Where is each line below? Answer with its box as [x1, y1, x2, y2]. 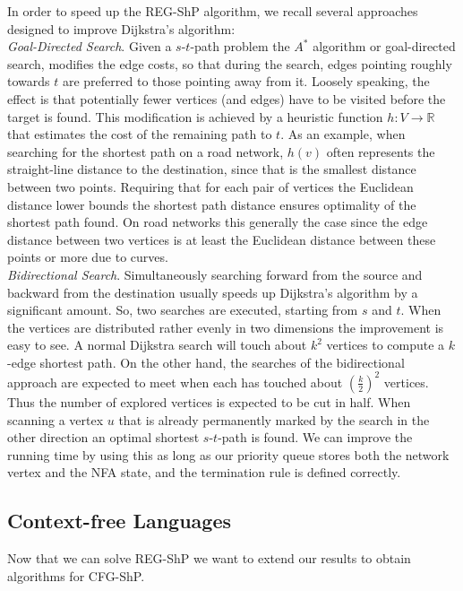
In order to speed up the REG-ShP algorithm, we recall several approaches [7, 2, 418, 20]
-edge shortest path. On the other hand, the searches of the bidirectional [7, 352, 405, 371]
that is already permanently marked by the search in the [118, 410, 430, 429]
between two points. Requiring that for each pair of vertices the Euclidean [7, 177, 414, 196]
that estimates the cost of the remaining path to [7, 125, 272, 143]
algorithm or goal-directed [313, 37, 456, 56]
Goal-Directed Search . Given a [7, 37, 172, 56]
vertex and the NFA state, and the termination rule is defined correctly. [7, 463, 401, 482]
